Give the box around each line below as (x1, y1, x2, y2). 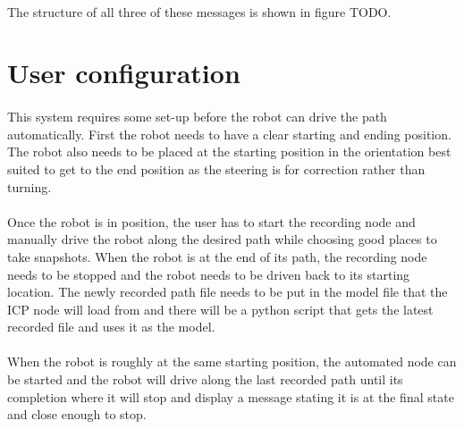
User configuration (7, 55, 240, 91)
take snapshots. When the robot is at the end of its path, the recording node (7, 247, 427, 265)
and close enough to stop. (7, 405, 147, 424)
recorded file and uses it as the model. (7, 317, 215, 336)
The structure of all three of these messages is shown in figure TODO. (7, 2, 392, 21)
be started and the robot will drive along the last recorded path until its (7, 370, 403, 389)
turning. (7, 177, 52, 196)
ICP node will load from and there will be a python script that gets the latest (7, 299, 434, 318)
